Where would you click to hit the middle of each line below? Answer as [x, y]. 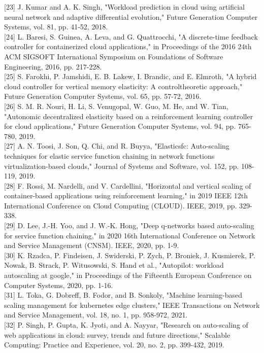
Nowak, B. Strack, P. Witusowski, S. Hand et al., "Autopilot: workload [114, 265]
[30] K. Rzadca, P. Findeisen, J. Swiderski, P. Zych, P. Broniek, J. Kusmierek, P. [130, 255]
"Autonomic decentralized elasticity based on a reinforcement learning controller [129, 116]
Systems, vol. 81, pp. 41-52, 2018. [56, 27]
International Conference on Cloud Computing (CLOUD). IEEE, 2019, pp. [121, 205]
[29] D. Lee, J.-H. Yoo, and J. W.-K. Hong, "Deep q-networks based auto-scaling [129, 225]
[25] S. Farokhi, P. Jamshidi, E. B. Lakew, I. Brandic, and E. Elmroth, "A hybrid [130, 76]
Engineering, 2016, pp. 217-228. [53, 66]
